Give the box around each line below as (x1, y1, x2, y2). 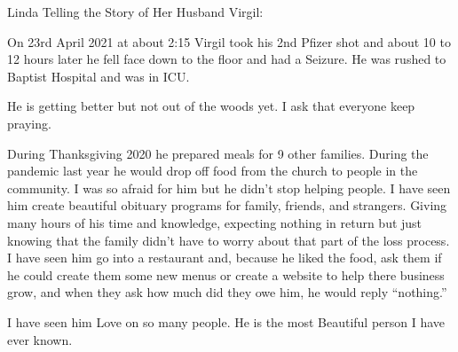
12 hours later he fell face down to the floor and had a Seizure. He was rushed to (7, 50, 446, 68)
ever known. (7, 330, 73, 348)
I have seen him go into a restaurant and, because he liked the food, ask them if (7, 248, 442, 267)
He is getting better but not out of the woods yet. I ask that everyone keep (7, 97, 415, 115)
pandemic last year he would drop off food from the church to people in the (7, 161, 418, 180)
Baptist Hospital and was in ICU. (7, 66, 190, 85)
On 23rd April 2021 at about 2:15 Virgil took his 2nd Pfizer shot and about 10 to (7, 32, 451, 51)
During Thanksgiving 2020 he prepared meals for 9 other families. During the (7, 144, 429, 162)
